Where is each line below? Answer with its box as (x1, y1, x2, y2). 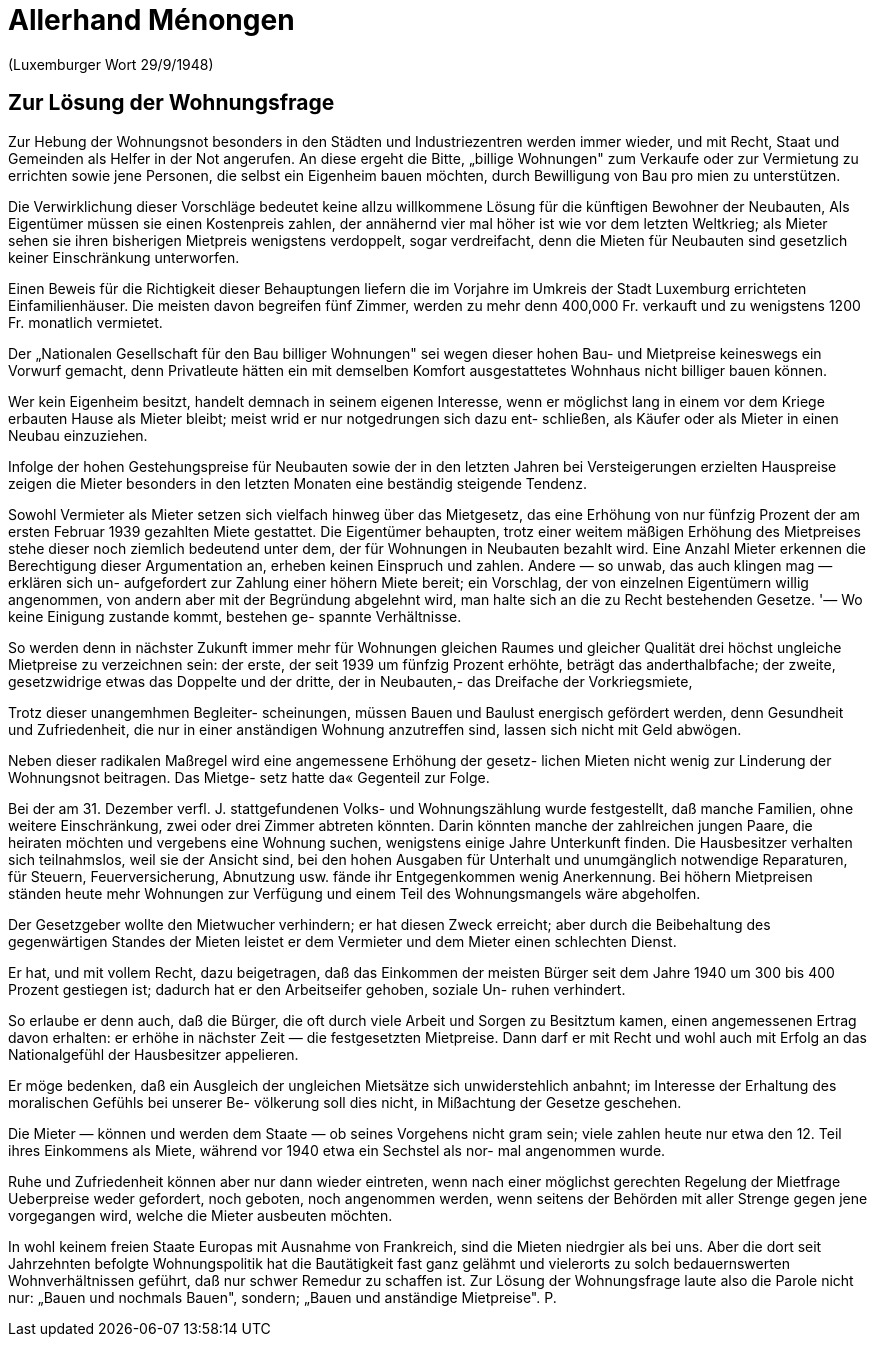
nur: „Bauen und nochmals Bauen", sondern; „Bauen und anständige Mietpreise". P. (8, 1288, 557, 1306)
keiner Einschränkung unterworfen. (8, 248, 240, 266)
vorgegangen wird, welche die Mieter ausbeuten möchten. (8, 1206, 393, 1224)
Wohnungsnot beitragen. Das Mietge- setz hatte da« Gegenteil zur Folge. (8, 768, 490, 786)
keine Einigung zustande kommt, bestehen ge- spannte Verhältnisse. (8, 607, 462, 625)
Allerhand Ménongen (8, 3, 295, 37)
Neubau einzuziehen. (8, 426, 148, 444)
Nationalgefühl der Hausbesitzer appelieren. (8, 1045, 299, 1063)
